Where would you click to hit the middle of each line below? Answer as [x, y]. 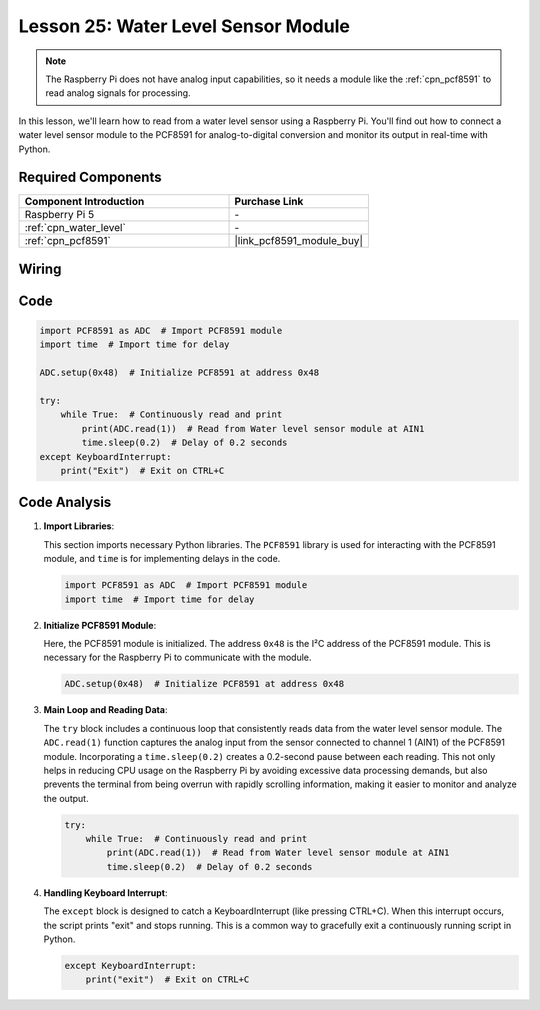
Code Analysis [65, 502]
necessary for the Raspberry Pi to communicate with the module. [177, 657]
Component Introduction [84, 202]
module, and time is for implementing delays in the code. [162, 559]
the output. [66, 798]
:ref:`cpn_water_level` [75, 228]
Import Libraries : [79, 526]
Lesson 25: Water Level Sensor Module [184, 26]
